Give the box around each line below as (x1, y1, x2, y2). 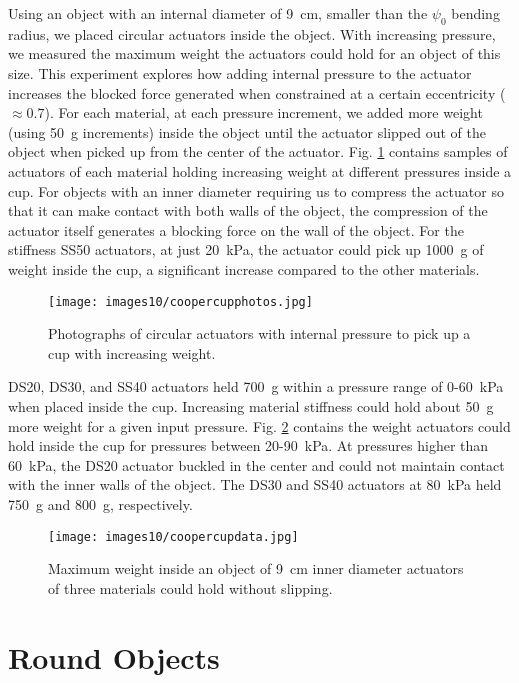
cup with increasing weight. (48, 342, 216, 363)
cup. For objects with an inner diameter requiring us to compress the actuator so (8, 180, 504, 201)
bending (451, 3, 500, 23)
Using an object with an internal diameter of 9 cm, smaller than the (8, 3, 428, 23)
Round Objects (8, 636, 220, 677)
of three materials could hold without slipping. (48, 577, 333, 598)
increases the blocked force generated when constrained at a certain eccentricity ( (8, 82, 506, 103)
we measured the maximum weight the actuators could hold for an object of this (8, 43, 501, 64)
